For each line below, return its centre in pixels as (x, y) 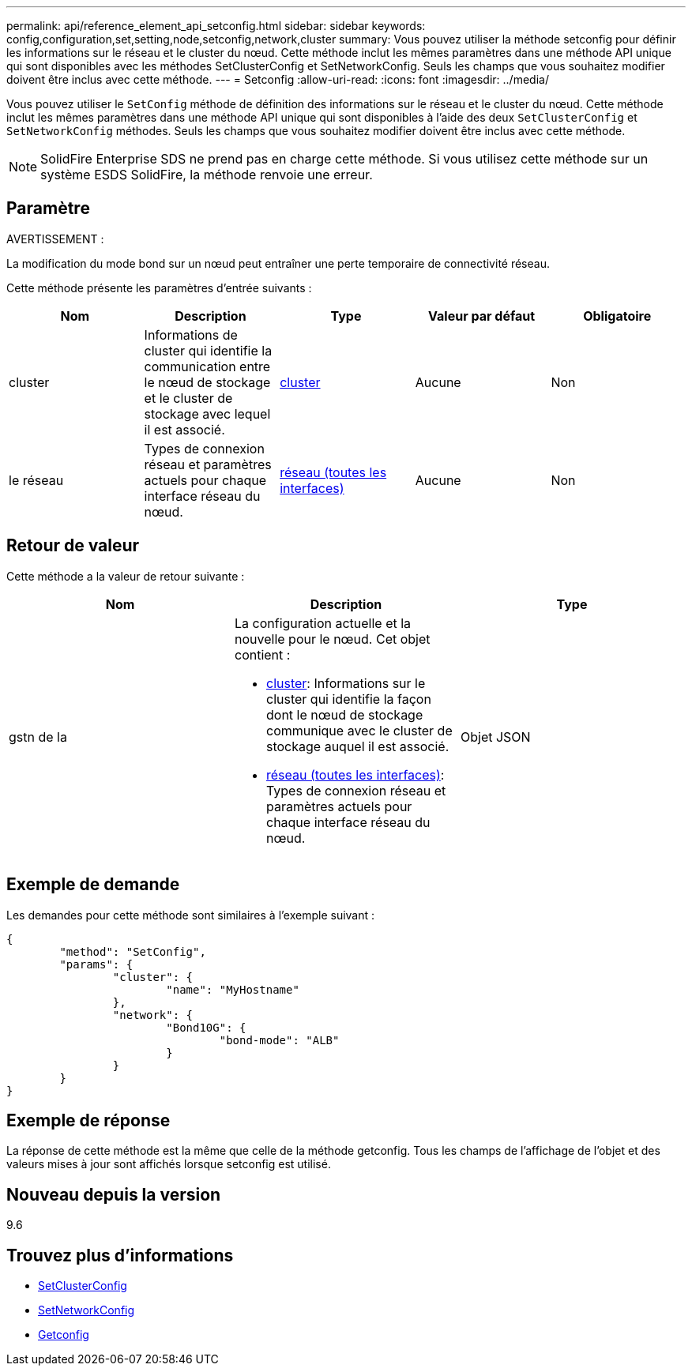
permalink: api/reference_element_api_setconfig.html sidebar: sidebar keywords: (216, 26)
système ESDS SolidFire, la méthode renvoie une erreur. (207, 175)
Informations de (191, 335)
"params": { (96, 964)
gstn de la (38, 737)
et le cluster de (188, 398)
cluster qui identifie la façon (348, 699)
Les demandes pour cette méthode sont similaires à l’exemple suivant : (191, 915)
